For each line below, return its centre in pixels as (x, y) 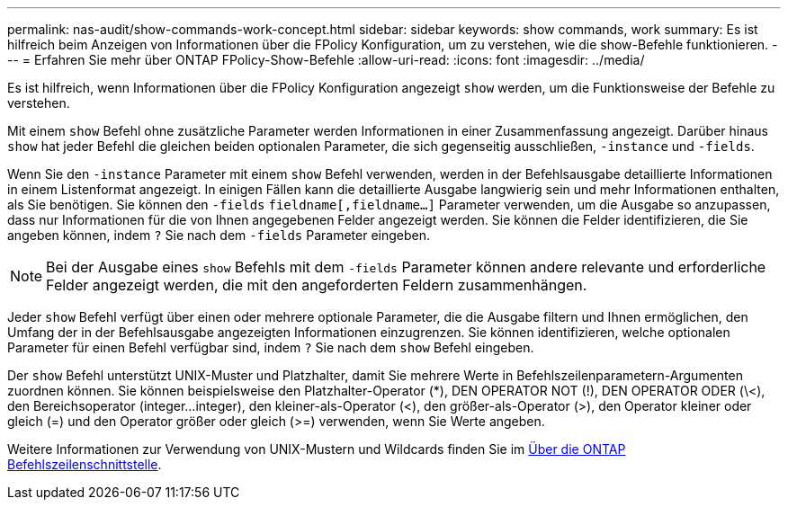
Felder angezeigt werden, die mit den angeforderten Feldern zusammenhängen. (317, 285)
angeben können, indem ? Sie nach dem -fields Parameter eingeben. (219, 235)
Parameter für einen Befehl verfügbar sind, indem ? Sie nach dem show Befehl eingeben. (271, 347)
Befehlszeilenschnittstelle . (85, 464)
